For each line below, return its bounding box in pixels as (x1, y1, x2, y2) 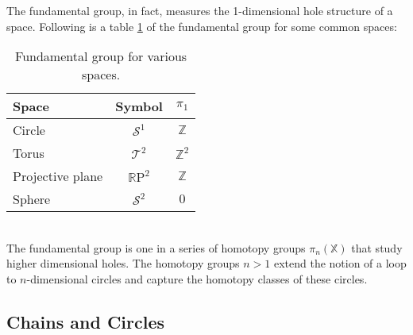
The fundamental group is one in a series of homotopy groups (6, 239, 306, 256)
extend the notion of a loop (273, 255, 407, 271)
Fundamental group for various (15, 47, 187, 66)
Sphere (13, 190, 51, 209)
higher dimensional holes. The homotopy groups (6, 255, 240, 271)
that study (351, 239, 403, 256)
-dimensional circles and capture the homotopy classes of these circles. (26, 270, 368, 287)
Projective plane (13, 167, 103, 186)
